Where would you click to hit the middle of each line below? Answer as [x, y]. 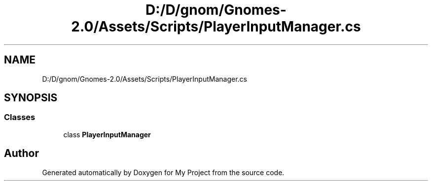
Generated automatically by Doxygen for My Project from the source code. [163, 172]
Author [21, 154]
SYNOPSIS [31, 98]
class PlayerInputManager [107, 134]
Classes [20, 117]
